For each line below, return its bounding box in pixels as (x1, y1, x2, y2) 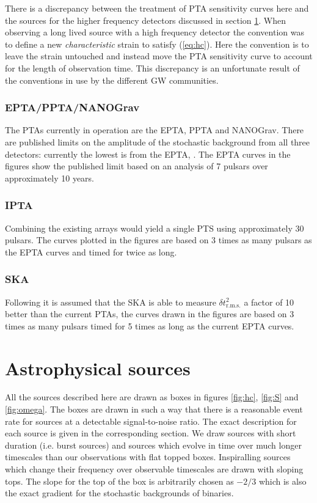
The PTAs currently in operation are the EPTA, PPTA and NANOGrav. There (5, 123, 304, 136)
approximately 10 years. (5, 171, 94, 184)
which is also (258, 474, 307, 487)
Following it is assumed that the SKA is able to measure (5, 295, 216, 308)
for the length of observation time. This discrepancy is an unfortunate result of (5, 61, 300, 74)
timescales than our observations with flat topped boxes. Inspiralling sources (5, 450, 291, 463)
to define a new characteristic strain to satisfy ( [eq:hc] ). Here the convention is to (5, 37, 309, 50)
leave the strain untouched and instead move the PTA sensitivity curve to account (5, 50, 313, 62)
